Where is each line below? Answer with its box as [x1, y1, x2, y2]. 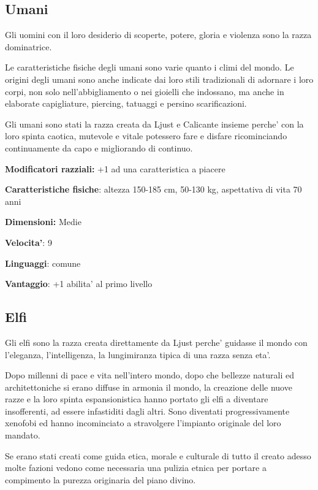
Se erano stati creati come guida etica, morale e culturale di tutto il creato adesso [5, 449, 311, 462]
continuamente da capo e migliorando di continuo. [5, 141, 193, 154]
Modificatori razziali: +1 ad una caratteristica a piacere [5, 162, 225, 175]
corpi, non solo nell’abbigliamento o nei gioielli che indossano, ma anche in [5, 85, 284, 98]
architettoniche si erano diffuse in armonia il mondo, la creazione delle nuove [5, 380, 292, 393]
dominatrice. [5, 40, 52, 53]
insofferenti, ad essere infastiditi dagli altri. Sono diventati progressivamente [5, 404, 290, 417]
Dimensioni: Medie [5, 215, 81, 228]
